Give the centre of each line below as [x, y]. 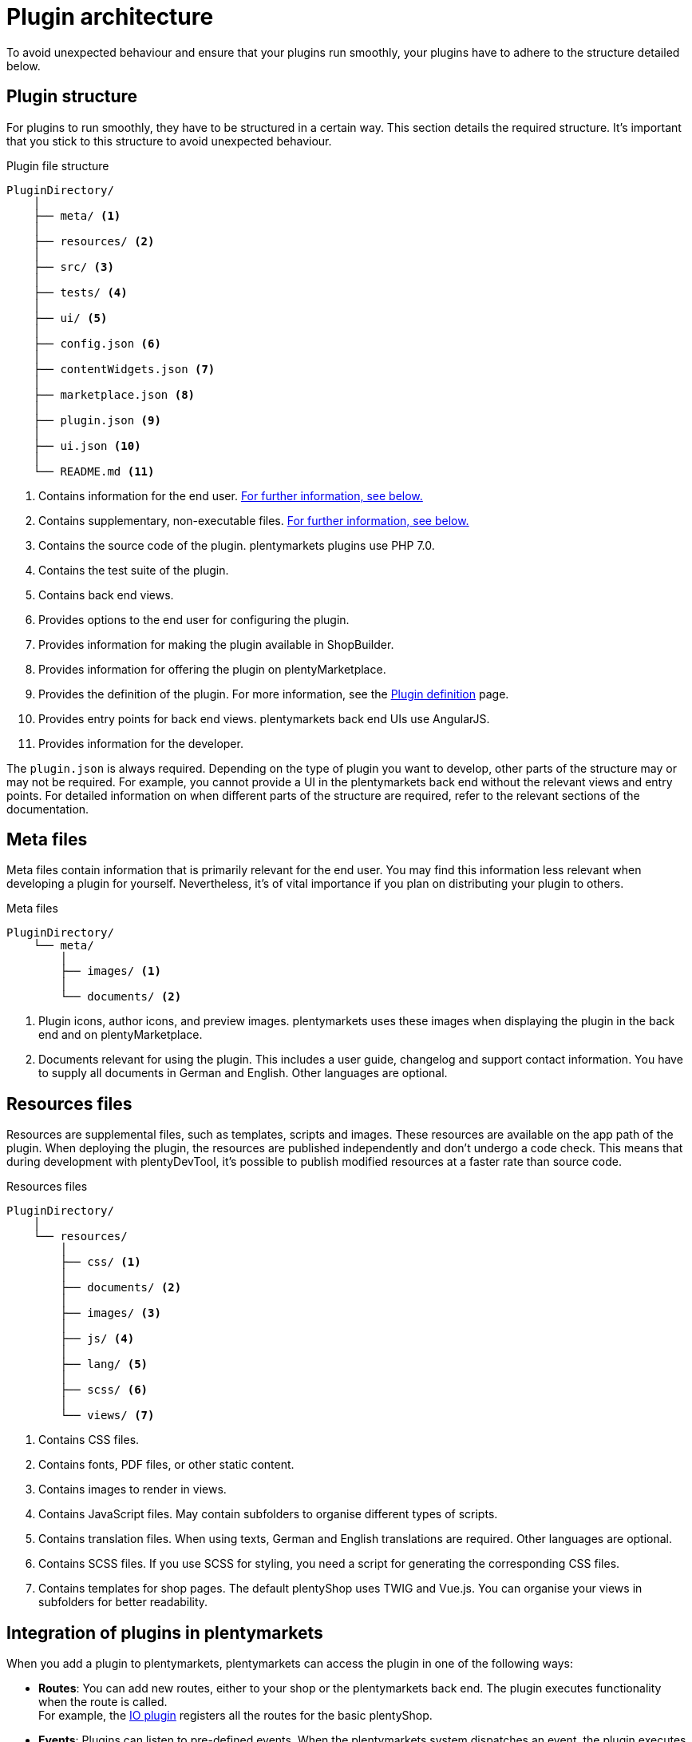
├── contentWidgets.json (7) [124, 369]
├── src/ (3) [73, 266]
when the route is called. [103, 1702]
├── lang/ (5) [104, 1364]
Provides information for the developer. [141, 743]
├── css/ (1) [101, 1262]
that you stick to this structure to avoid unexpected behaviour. [169, 141]
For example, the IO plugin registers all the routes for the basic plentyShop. [235, 1716]
